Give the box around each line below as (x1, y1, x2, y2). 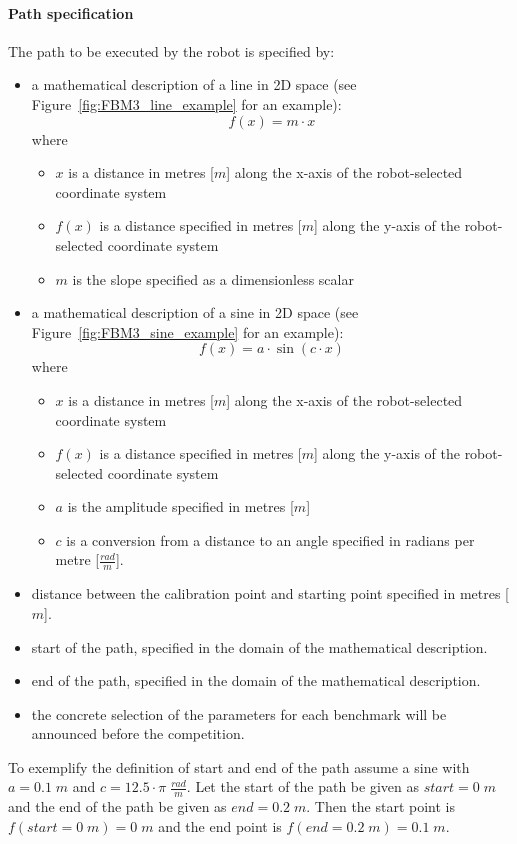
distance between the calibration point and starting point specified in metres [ (31, 583, 510, 604)
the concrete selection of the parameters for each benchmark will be (31, 703, 447, 724)
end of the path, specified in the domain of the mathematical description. (31, 670, 481, 691)
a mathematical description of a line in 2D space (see (31, 74, 357, 95)
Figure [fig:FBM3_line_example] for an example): (31, 93, 342, 114)
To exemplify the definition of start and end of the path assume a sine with (8, 756, 470, 777)
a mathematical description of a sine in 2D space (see (31, 302, 359, 323)
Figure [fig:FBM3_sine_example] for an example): (31, 321, 344, 342)
